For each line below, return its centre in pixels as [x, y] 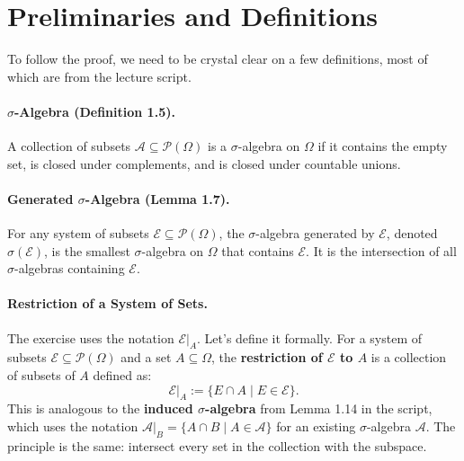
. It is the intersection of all [381, 250]
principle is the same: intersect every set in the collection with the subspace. [217, 445]
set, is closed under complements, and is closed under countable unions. [204, 163]
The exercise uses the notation [91, 337]
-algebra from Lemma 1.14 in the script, [319, 408]
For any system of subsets [78, 233]
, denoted [412, 233]
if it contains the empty [383, 146]
